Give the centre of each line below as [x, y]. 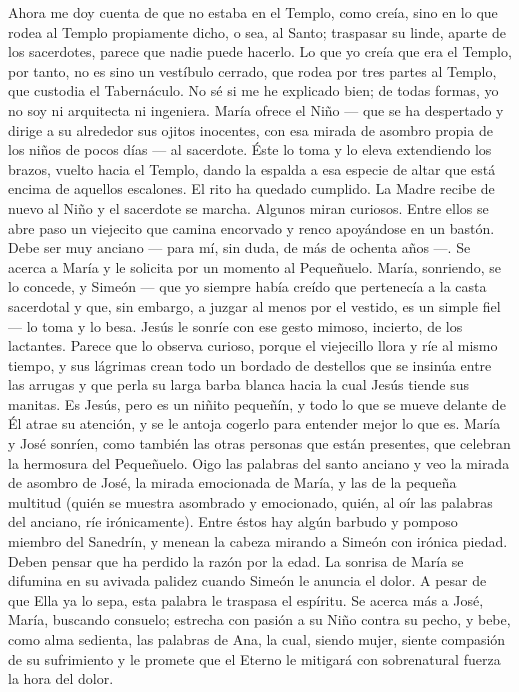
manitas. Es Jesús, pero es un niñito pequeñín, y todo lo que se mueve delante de [257, 403]
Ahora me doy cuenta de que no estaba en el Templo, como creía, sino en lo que [253, 12]
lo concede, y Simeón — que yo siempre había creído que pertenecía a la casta [247, 286]
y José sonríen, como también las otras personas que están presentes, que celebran [259, 443]
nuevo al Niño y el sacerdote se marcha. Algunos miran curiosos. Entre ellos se [248, 207]
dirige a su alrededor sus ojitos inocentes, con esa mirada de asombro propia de [250, 129]
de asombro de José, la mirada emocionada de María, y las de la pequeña [232, 482]
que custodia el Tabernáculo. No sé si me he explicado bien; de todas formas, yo [253, 90]
